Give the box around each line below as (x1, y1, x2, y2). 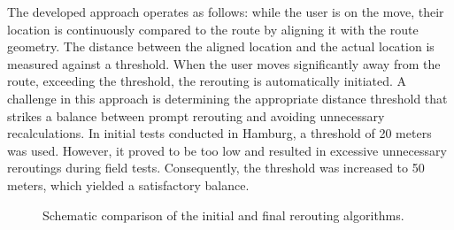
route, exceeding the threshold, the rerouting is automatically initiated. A (7, 72, 407, 90)
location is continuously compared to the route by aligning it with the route (7, 19, 419, 38)
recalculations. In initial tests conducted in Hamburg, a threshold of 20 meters (7, 124, 432, 142)
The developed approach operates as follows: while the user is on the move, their (7, 3, 444, 20)
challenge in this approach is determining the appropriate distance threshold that (7, 88, 448, 107)
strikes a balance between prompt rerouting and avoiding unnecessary (7, 106, 385, 125)
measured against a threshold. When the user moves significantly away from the (7, 54, 441, 73)
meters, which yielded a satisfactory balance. (7, 175, 250, 194)
